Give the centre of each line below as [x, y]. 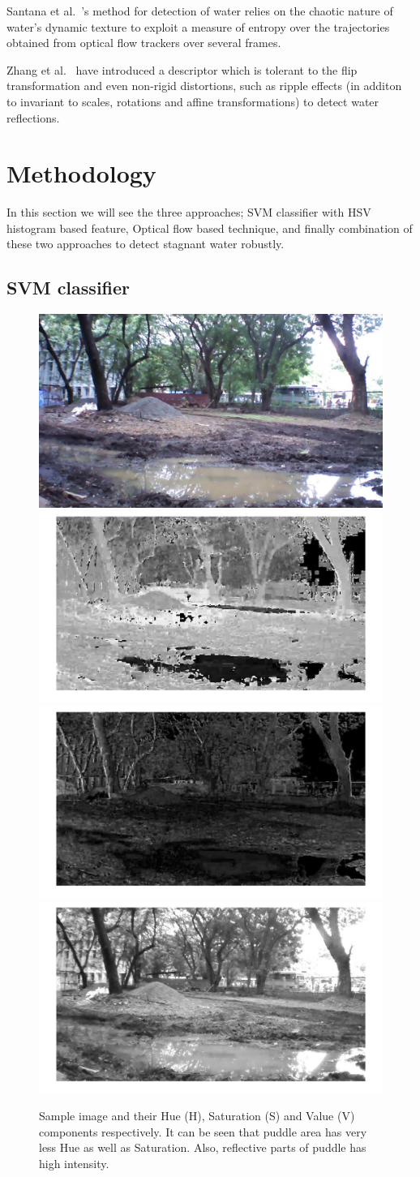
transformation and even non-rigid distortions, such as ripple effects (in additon [204, 86]
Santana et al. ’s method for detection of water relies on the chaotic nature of [200, 11]
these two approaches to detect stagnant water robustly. [146, 244]
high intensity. [74, 1163]
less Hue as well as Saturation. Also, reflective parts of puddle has [203, 1147]
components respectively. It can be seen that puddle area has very [203, 1131]
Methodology [81, 173]
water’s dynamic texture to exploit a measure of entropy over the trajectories [198, 26]
